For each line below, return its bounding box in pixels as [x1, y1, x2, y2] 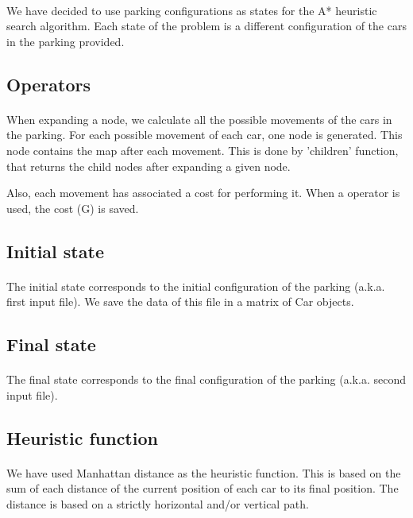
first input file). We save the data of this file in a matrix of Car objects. [6, 293, 354, 310]
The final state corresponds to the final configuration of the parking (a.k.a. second [6, 371, 406, 388]
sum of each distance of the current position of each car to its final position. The [6, 480, 399, 497]
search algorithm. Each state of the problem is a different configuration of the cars [6, 17, 407, 34]
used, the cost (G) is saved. [6, 199, 139, 216]
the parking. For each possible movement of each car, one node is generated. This [6, 126, 403, 143]
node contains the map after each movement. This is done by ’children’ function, [6, 141, 399, 158]
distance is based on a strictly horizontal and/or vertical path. [6, 496, 309, 512]
